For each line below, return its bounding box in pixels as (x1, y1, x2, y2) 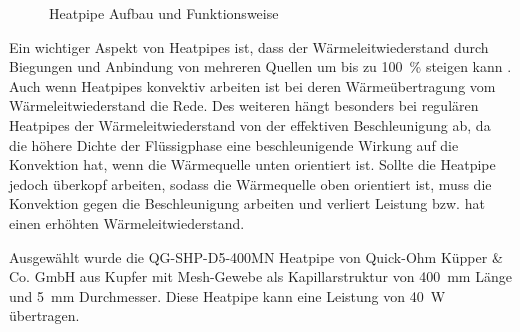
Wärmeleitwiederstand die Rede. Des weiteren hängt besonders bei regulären (9, 95, 479, 116)
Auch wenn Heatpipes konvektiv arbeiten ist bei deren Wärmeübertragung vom (9, 75, 496, 96)
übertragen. (9, 305, 80, 326)
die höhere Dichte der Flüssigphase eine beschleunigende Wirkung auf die (9, 134, 459, 155)
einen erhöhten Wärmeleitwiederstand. (9, 212, 245, 233)
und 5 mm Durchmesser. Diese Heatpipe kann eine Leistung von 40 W (9, 285, 446, 306)
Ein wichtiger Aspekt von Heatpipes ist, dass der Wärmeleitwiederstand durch (9, 36, 489, 57)
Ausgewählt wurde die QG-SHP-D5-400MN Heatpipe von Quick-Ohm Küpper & (9, 246, 503, 267)
